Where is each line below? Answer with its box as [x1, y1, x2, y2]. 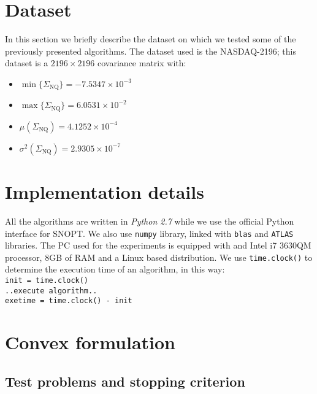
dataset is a [5, 56, 48, 69]
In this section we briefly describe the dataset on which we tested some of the [5, 33, 296, 45]
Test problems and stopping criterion [5, 371, 245, 390]
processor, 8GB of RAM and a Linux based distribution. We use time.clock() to [5, 250, 313, 263]
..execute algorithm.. [5, 286, 97, 295]
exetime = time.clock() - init [5, 296, 132, 306]
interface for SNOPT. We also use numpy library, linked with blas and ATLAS [5, 226, 294, 239]
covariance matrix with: [97, 56, 186, 69]
